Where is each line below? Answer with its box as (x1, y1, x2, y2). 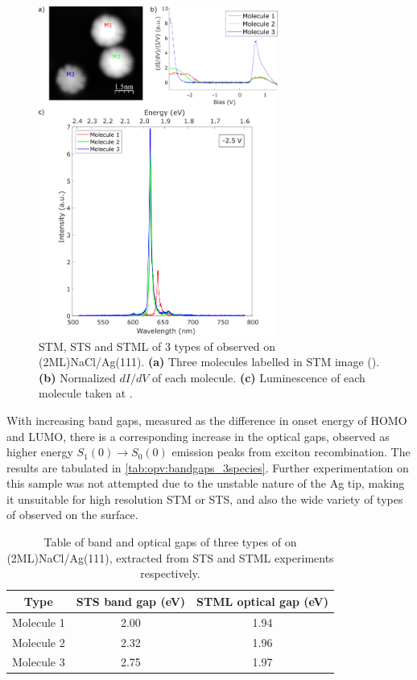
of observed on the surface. (6, 506, 138, 523)
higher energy (6, 443, 73, 460)
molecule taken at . (39, 385, 133, 402)
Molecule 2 (12, 633, 65, 650)
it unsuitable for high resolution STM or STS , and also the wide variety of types (6, 490, 403, 507)
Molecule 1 (12, 613, 65, 630)
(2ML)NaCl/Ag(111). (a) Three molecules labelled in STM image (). (39, 353, 380, 370)
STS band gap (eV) (76, 592, 186, 609)
